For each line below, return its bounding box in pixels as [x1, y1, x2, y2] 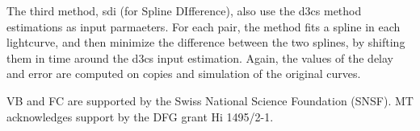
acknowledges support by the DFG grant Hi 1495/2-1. [6, 108, 274, 125]
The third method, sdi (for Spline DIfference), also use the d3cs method [6, 2, 362, 18]
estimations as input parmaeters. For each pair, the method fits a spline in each [6, 18, 401, 35]
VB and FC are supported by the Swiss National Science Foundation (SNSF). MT [6, 92, 414, 108]
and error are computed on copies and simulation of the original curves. [6, 65, 361, 82]
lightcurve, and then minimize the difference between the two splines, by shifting [6, 34, 405, 51]
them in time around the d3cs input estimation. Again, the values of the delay [6, 49, 393, 66]
